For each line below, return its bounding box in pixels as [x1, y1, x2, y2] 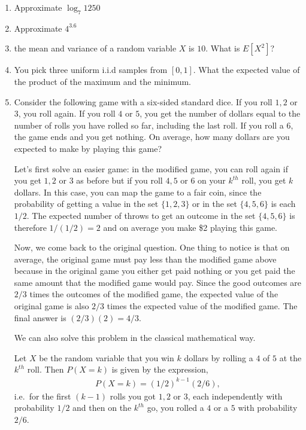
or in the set [192, 197, 237, 210]
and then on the [72, 401, 132, 414]
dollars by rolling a [184, 351, 253, 364]
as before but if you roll [76, 174, 163, 187]
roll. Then [27, 363, 64, 376]
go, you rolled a [147, 401, 204, 414]
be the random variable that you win [39, 351, 174, 364]
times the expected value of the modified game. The [107, 300, 298, 312]
